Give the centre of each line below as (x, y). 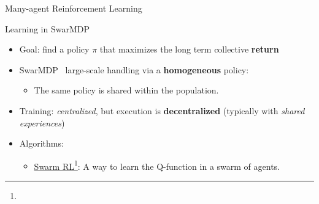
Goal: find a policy (54, 49)
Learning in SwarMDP (47, 28)
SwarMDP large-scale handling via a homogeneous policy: (134, 69)
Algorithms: (41, 143)
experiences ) (42, 122)
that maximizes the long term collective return (189, 49)
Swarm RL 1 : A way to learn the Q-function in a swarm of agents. (157, 165)
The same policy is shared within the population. (126, 90)
